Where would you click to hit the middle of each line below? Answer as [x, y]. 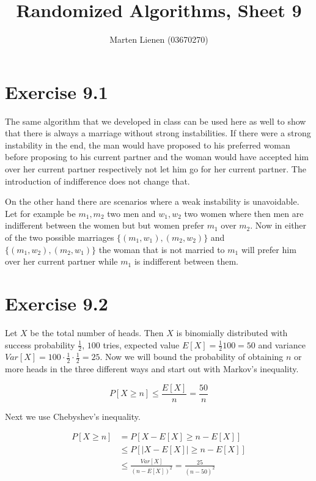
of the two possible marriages [60, 237]
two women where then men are [244, 213]
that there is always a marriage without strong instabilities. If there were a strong [158, 133]
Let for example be [40, 213]
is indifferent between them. [186, 261]
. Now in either [278, 225]
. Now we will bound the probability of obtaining [192, 357]
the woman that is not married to [162, 249]
